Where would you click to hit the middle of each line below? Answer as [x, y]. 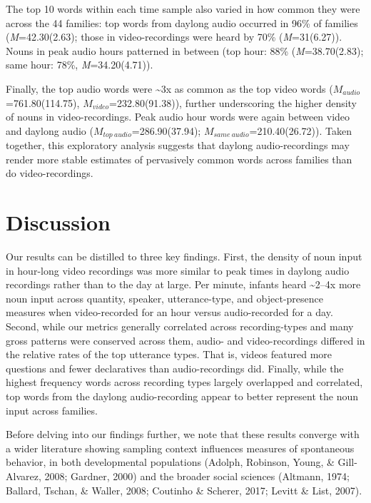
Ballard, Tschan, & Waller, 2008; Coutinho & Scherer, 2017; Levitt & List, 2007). [184, 490]
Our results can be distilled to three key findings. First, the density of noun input [184, 256]
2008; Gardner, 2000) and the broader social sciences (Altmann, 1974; [197, 476]
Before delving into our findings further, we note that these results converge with [183, 434]
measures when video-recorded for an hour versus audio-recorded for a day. [169, 312]
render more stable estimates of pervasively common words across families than [179, 159]
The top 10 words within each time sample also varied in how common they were [183, 9]
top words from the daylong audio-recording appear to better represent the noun [182, 396]
